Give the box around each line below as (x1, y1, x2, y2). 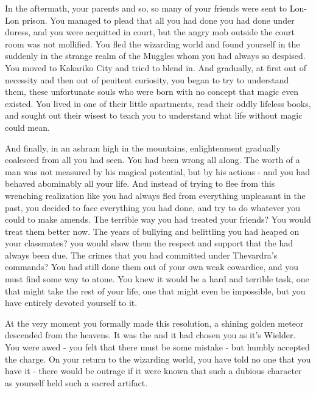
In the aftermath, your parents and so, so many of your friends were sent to (5, 2, 287, 14)
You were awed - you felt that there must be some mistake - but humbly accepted (5, 341, 310, 353)
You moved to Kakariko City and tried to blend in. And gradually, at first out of (5, 61, 306, 74)
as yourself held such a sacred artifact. (5, 376, 148, 389)
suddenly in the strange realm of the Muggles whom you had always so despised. (5, 49, 306, 62)
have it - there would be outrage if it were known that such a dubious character (5, 364, 302, 377)
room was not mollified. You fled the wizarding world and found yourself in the (5, 37, 300, 50)
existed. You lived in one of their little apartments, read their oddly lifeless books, (5, 97, 311, 110)
